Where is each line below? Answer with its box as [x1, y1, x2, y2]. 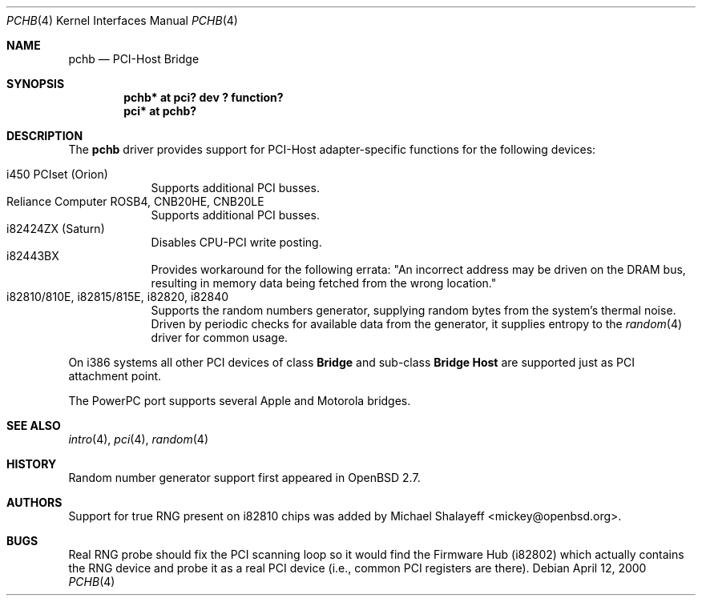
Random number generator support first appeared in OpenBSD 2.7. [68, 471, 421, 484]
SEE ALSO [6, 419, 61, 432]
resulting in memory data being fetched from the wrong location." [151, 276, 497, 290]
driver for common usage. [151, 331, 288, 344]
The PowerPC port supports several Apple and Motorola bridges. [68, 394, 411, 407]
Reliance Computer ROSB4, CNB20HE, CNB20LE [6, 195, 264, 208]
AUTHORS [6, 496, 63, 509]
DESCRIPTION [6, 129, 83, 142]
